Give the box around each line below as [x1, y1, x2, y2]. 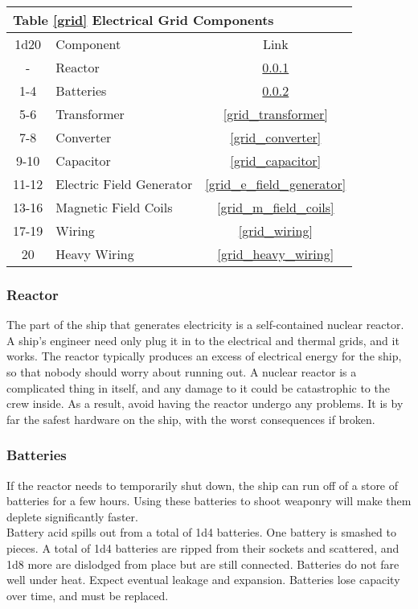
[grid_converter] [230, 128, 322, 146]
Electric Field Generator [55, 175, 193, 193]
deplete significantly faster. [6, 508, 138, 525]
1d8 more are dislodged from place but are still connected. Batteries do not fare [6, 555, 400, 572]
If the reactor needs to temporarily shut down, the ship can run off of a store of [6, 476, 399, 493]
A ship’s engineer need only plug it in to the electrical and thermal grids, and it [6, 331, 400, 348]
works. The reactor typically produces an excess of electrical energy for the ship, [6, 348, 402, 364]
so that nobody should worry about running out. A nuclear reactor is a [6, 364, 357, 380]
